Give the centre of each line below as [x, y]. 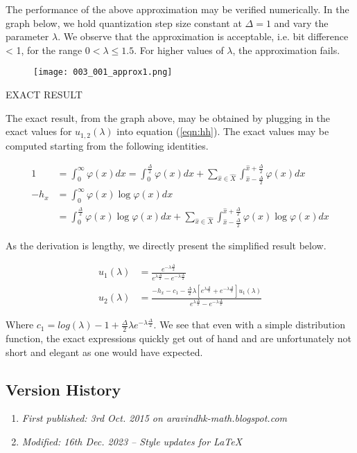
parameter [27, 36]
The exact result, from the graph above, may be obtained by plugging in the [168, 117]
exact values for [39, 131]
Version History [63, 389]
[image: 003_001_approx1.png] [103, 72]
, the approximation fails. [286, 50]
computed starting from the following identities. [107, 145]
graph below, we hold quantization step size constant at [124, 23]
